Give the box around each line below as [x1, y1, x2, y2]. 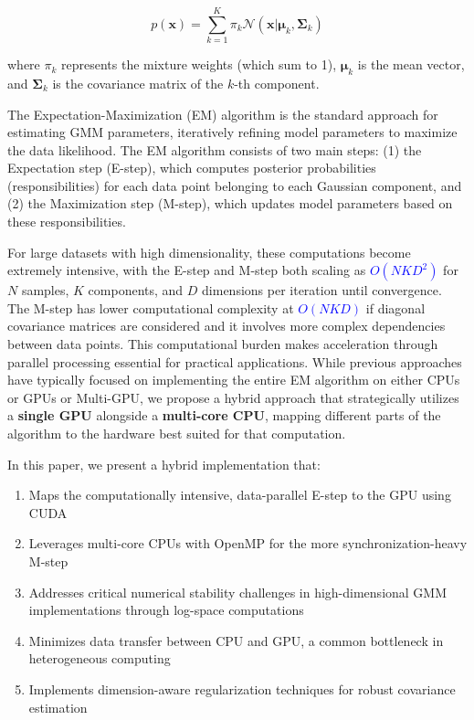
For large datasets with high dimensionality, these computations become [7, 242, 411, 261]
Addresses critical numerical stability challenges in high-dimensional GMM [28, 582, 448, 601]
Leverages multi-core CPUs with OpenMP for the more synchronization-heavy [28, 534, 468, 553]
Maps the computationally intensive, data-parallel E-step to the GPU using [28, 485, 451, 504]
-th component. [234, 73, 320, 92]
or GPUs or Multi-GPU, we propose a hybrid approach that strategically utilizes [7, 387, 459, 407]
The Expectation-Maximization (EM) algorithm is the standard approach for [7, 104, 438, 123]
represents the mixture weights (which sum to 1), [61, 55, 337, 74]
